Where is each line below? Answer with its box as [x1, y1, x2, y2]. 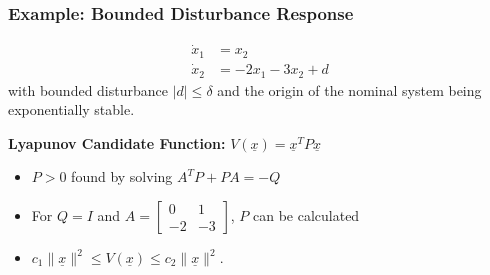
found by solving [71, 166, 173, 187]
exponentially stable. [8, 99, 135, 120]
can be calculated [252, 205, 360, 225]
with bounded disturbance [8, 79, 168, 100]
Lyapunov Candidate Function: [8, 132, 226, 153]
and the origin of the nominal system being [217, 79, 482, 100]
